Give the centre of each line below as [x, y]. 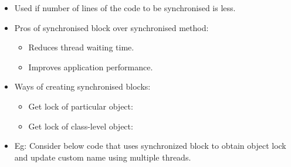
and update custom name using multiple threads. [103, 157]
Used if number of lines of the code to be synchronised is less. [125, 8]
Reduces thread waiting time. [81, 47]
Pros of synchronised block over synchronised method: [111, 27]
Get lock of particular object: [81, 106]
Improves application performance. [91, 67]
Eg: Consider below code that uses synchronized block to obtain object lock [150, 146]
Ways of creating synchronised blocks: [82, 86]
